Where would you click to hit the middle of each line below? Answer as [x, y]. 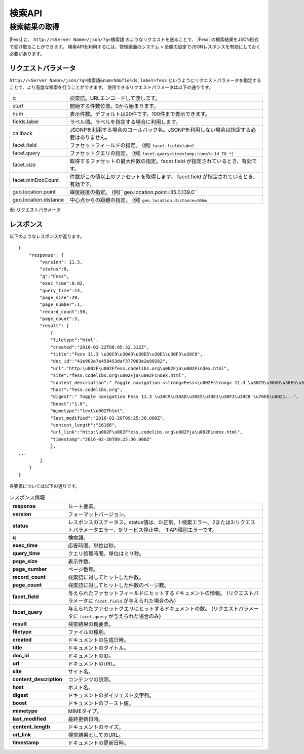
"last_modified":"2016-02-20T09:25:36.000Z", [108, 418]
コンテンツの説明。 [91, 680]
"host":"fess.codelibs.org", [86, 389]
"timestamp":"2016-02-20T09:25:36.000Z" [101, 439]
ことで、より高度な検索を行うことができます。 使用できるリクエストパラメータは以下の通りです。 [111, 87]
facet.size [24, 165]
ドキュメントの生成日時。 [99, 640]
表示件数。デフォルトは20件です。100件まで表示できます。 [140, 114]
